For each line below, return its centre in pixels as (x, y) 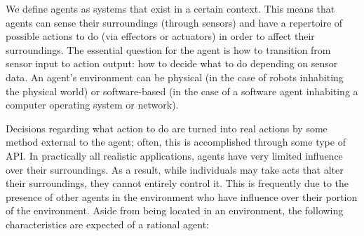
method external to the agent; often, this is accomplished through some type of (176, 142)
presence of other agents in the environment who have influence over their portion (182, 196)
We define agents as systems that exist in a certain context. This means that (170, 8)
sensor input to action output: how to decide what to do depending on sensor (172, 63)
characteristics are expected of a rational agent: (108, 224)
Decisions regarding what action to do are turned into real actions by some (167, 128)
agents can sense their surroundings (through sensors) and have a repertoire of (174, 22)
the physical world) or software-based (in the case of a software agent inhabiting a (182, 91)
